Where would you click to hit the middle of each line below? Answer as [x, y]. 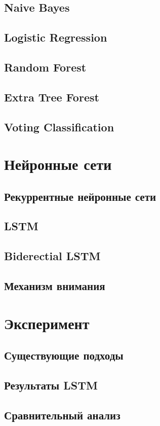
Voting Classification [59, 127]
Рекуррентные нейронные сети [80, 196]
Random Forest [45, 67]
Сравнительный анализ [62, 415]
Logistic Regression [56, 37]
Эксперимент [47, 323]
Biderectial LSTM [52, 256]
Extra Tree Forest [52, 97]
